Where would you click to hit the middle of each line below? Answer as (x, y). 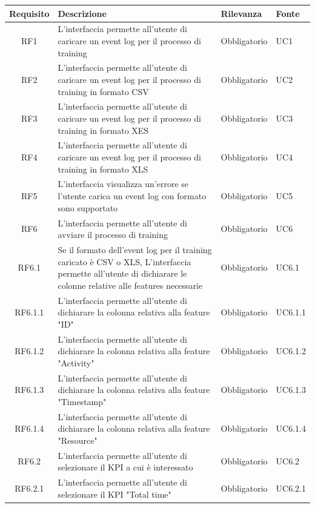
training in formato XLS (103, 169)
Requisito (29, 13)
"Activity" (76, 362)
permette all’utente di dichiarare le (122, 273)
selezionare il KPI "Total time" (114, 494)
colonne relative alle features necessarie (130, 285)
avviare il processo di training (113, 235)
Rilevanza (241, 13)
